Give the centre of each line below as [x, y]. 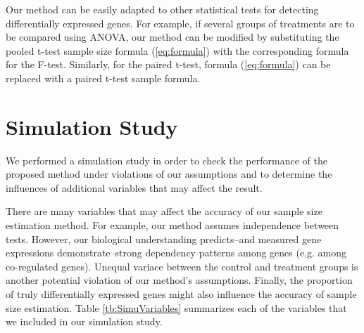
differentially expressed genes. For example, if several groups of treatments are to [180, 23]
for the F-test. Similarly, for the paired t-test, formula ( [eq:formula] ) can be [168, 64]
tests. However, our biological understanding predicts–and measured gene [164, 239]
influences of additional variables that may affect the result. [134, 187]
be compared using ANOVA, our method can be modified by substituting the [172, 37]
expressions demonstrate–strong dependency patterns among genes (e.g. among [176, 253]
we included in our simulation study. [84, 321]
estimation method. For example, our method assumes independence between [172, 225]
